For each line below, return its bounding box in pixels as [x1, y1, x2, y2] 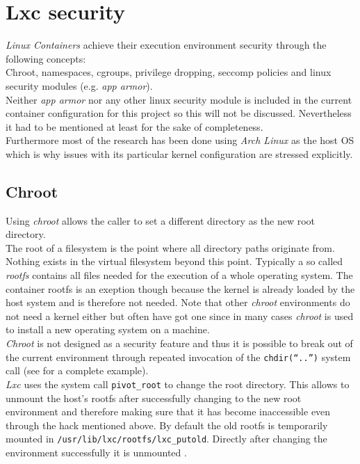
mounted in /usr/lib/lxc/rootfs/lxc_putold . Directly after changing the [6, 431, 327, 446]
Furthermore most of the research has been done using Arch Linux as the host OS [6, 133, 354, 147]
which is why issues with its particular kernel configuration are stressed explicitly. [6, 146, 353, 161]
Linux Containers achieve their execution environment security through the [6, 38, 327, 52]
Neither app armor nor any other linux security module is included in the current [6, 92, 352, 106]
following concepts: [6, 51, 86, 65]
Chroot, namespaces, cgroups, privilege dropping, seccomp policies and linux [6, 65, 332, 79]
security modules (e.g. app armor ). [6, 78, 153, 93]
